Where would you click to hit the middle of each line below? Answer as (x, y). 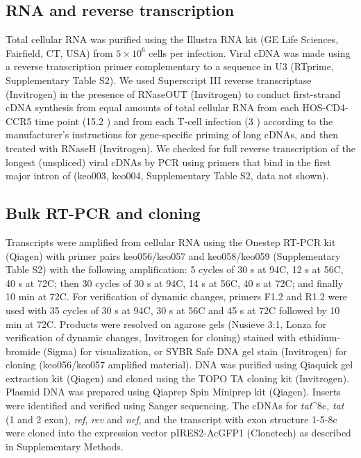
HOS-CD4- (325, 107)
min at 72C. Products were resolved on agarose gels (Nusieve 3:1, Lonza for (166, 324)
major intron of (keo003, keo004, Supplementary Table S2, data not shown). (167, 175)
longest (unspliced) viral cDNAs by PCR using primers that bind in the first (168, 162)
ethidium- (320, 337)
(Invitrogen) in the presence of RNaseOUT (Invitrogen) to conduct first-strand (173, 93)
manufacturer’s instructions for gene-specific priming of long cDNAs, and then (172, 134)
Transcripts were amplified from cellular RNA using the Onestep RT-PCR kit (171, 242)
